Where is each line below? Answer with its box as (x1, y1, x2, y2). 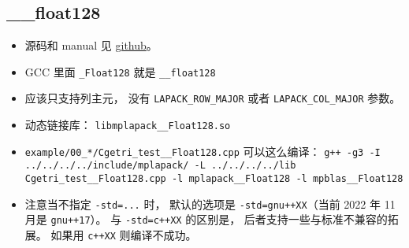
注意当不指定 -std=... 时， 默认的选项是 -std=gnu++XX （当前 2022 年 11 (24, 195, 396, 212)
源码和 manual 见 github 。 (24, 37, 158, 54)
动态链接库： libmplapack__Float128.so (24, 117, 231, 133)
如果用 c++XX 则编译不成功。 (50, 227, 197, 243)
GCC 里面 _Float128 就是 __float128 (24, 63, 216, 80)
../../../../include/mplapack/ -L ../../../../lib (24, 160, 296, 172)
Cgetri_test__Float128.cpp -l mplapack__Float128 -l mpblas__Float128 (24, 173, 403, 185)
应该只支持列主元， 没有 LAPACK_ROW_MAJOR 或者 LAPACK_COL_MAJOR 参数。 (24, 90, 401, 106)
